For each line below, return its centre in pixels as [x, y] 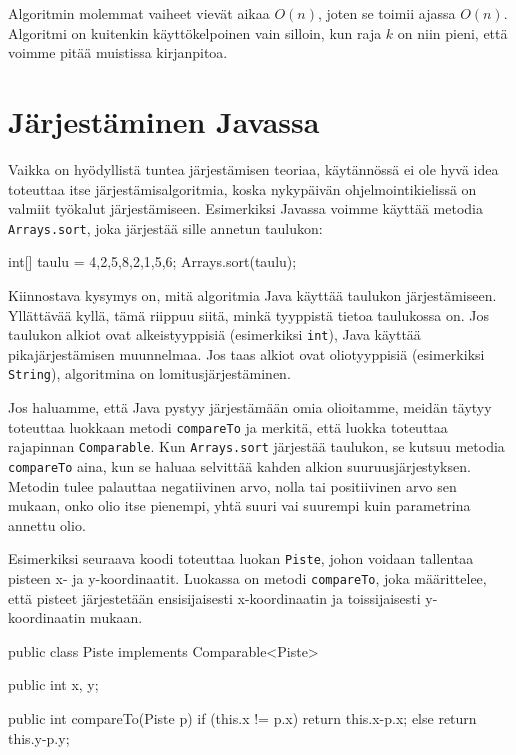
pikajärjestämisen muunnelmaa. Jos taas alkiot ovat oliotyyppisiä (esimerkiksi [246, 353]
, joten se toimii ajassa [386, 13]
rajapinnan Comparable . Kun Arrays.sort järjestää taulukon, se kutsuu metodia [256, 446]
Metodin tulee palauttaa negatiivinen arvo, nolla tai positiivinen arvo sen [232, 485]
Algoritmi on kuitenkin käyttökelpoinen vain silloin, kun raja [195, 32]
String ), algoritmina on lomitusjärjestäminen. [149, 373]
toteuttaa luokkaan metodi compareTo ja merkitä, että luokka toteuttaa [228, 426]
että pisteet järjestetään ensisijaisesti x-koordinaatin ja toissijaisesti [214, 597]
